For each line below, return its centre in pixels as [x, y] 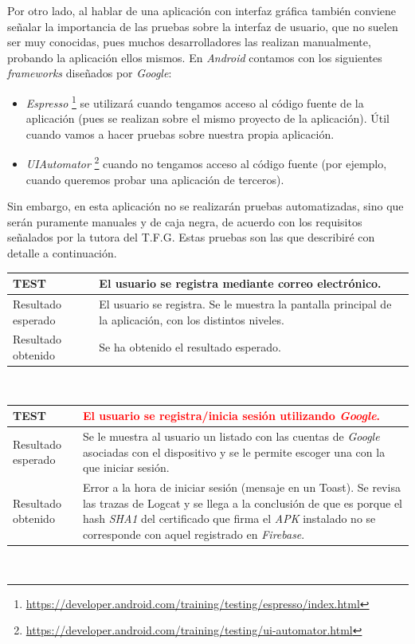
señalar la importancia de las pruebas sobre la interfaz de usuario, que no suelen [203, 26]
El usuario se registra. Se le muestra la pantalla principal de [245, 303]
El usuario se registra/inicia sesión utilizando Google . [231, 416]
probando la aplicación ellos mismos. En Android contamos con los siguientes [195, 57]
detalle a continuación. [62, 253]
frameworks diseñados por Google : [90, 73]
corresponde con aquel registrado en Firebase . [194, 534]
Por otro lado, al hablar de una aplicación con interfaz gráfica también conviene [202, 10]
